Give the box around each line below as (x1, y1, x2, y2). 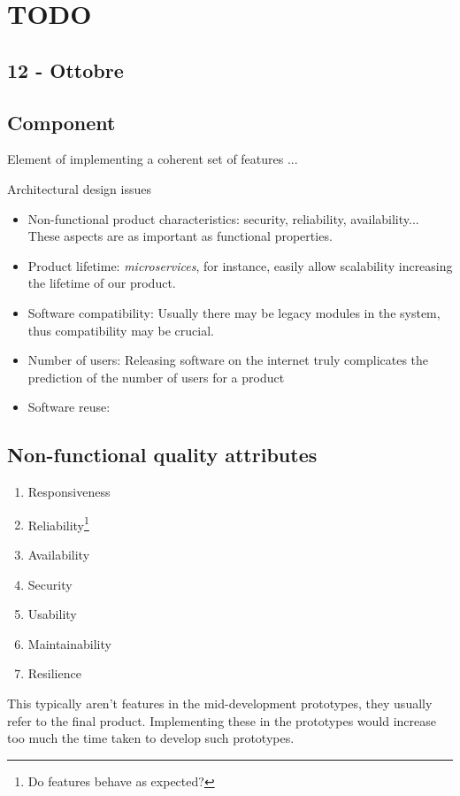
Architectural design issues (7, 179, 151, 197)
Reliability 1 (27, 513, 89, 534)
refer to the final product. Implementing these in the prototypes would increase (7, 711, 436, 730)
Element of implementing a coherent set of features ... (7, 150, 298, 168)
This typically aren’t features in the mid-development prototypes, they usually (7, 693, 433, 712)
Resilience (27, 664, 81, 683)
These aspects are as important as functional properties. (27, 227, 333, 245)
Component (7, 108, 116, 135)
